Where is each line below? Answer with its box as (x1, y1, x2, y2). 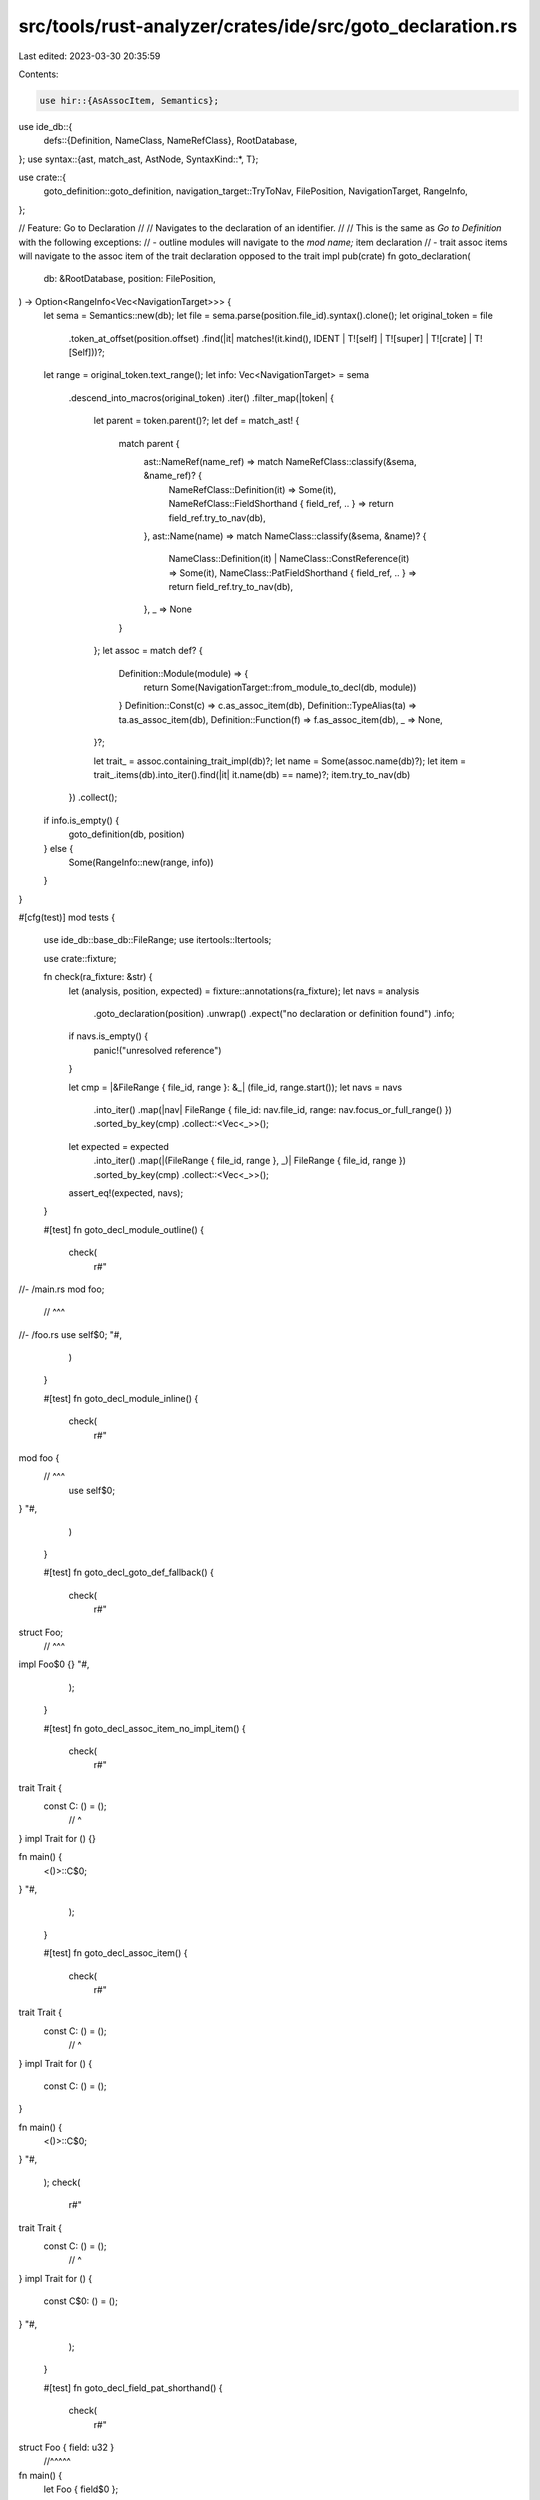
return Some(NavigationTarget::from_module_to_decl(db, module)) (143, 681, 417, 694)
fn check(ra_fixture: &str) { (43, 971, 153, 983)
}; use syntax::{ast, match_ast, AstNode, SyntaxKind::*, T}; (18, 153, 259, 165)
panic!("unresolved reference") (93, 1044, 222, 1056)
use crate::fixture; (43, 952, 117, 964)
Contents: (18, 68, 59, 80)
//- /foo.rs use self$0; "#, (18, 1328, 122, 1340)
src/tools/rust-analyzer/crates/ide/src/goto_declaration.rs (18, 15, 518, 37)
